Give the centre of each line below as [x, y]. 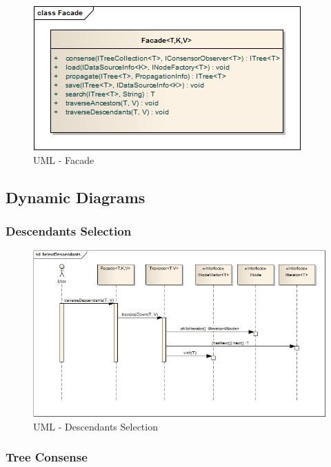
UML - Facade [64, 159]
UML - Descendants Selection [96, 426]
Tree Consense [47, 457]
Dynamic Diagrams [76, 197]
